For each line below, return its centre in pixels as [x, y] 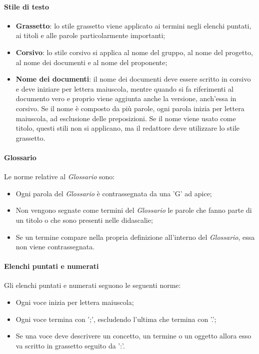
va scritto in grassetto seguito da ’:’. [70, 345]
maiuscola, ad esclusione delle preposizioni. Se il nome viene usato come [126, 118]
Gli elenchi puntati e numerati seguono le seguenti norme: [92, 285]
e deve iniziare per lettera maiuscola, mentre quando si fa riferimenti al [124, 88]
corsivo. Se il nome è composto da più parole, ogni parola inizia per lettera [130, 108]
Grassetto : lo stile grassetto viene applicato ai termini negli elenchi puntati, [133, 25]
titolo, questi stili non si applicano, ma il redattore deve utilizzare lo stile [128, 128]
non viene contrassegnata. [55, 247]
